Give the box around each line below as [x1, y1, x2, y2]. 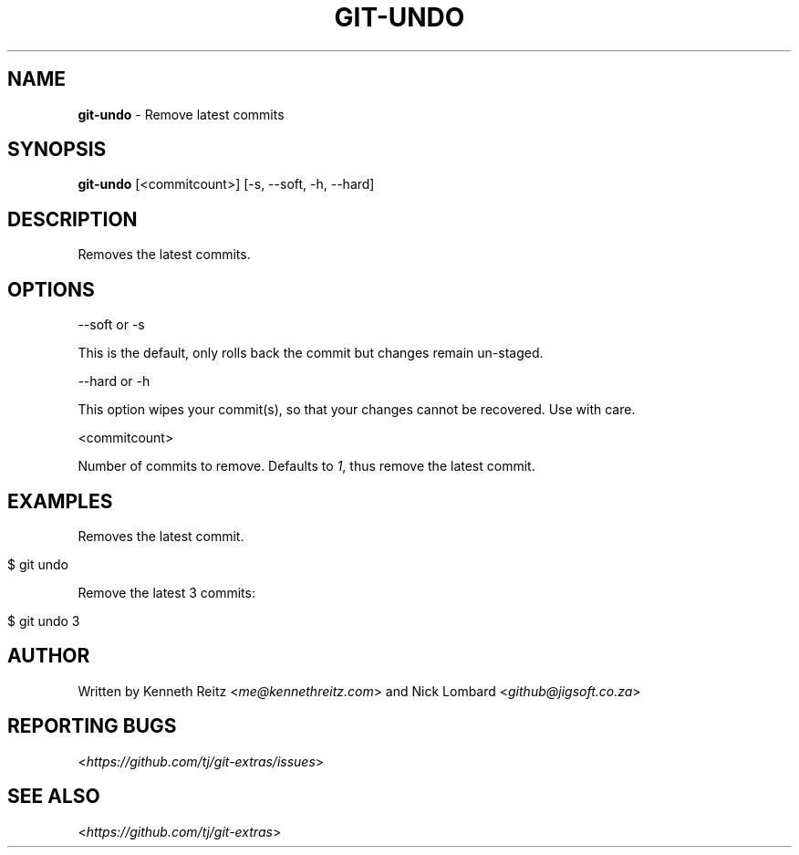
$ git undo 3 [7, 612, 80, 629]
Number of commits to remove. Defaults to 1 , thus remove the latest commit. [78, 458, 535, 474]
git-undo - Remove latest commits [78, 106, 285, 122]
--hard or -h [78, 373, 150, 390]
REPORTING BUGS [7, 714, 177, 738]
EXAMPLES [7, 489, 113, 513]
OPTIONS [7, 277, 95, 301]
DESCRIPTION [7, 207, 138, 231]
